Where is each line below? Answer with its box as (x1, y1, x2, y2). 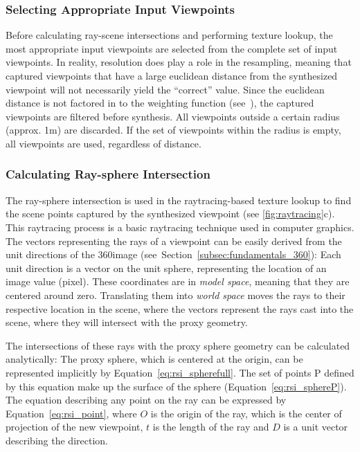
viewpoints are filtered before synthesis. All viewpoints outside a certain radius (6, 109, 340, 123)
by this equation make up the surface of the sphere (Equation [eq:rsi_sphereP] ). (6, 379, 347, 393)
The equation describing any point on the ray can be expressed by (6, 392, 287, 407)
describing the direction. (6, 433, 108, 447)
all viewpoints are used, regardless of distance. (6, 136, 201, 150)
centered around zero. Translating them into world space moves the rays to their (6, 287, 345, 302)
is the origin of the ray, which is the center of (150, 406, 342, 420)
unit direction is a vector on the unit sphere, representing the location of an (6, 260, 327, 275)
